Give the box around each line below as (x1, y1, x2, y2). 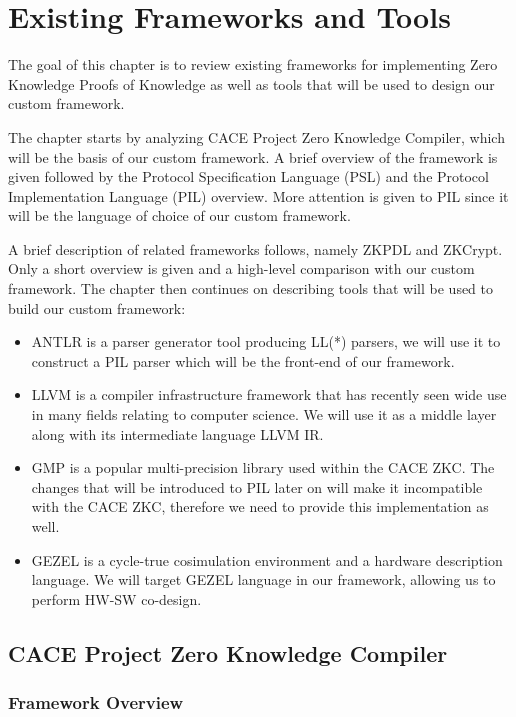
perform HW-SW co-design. (31, 588, 202, 609)
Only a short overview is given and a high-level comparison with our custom (8, 258, 475, 279)
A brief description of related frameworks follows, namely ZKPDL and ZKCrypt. (8, 238, 503, 259)
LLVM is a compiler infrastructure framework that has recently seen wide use (31, 384, 507, 405)
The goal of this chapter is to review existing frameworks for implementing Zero (8, 54, 498, 75)
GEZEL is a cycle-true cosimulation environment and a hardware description (31, 549, 503, 570)
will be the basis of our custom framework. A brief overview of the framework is (8, 146, 498, 167)
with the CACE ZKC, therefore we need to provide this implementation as (31, 496, 489, 517)
